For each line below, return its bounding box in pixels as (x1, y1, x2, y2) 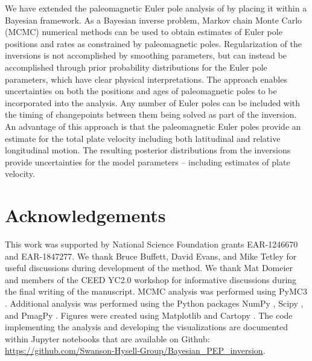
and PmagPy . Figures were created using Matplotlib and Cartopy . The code (5, 308, 293, 321)
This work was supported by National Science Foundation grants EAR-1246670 (5, 238, 298, 251)
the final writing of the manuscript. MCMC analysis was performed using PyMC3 (5, 285, 307, 298)
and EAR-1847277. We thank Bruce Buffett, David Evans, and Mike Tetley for (5, 249, 297, 262)
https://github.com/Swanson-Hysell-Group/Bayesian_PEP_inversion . (5, 344, 266, 357)
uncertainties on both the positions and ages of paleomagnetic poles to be (5, 85, 277, 97)
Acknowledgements (5, 203, 166, 228)
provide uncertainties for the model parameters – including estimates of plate (5, 155, 290, 168)
